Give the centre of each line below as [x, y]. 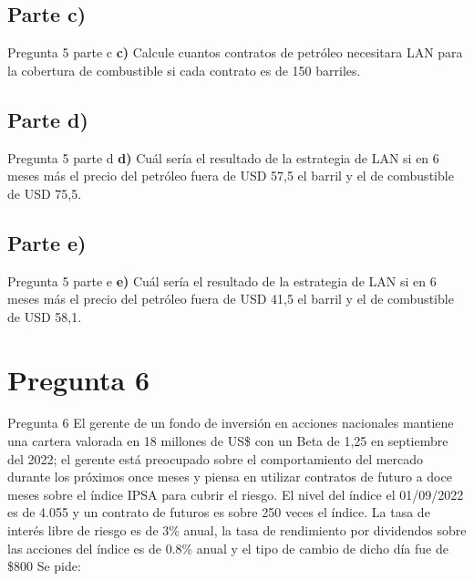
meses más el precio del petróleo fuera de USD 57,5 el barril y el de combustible [231, 176]
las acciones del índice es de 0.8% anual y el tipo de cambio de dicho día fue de [228, 548]
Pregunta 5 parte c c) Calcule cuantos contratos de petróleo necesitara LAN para [235, 52]
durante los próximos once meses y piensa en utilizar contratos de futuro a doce [230, 477]
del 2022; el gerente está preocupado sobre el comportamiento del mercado [216, 458]
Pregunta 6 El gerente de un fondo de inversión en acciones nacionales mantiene [231, 423]
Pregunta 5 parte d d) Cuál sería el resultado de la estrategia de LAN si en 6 [223, 157]
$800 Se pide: [44, 566]
